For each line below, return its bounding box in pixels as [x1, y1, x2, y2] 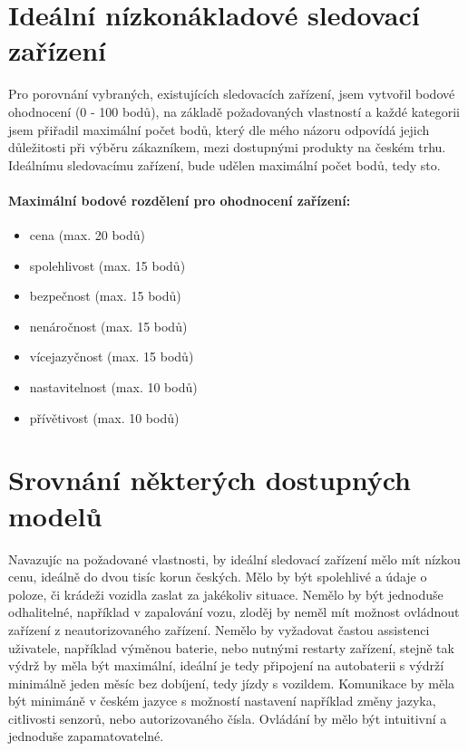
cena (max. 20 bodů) [29, 226, 145, 245]
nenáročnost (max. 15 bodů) [29, 316, 188, 335]
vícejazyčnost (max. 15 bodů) [29, 347, 194, 366]
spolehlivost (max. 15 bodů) [29, 255, 186, 274]
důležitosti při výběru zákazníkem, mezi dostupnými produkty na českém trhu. [8, 138, 446, 157]
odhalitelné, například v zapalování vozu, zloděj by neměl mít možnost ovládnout [8, 602, 460, 621]
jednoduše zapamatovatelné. [8, 727, 164, 746]
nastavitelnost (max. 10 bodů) [29, 378, 198, 397]
